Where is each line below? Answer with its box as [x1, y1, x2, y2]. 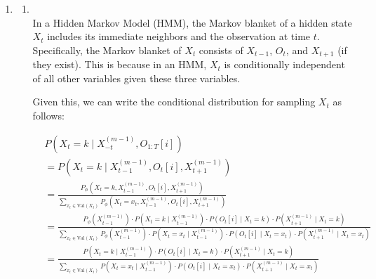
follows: [32, 108, 65, 123]
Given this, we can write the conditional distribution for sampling [32, 94, 316, 109]
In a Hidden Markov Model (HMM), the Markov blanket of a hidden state [32, 15, 352, 30]
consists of [199, 42, 243, 57]
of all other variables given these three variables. [32, 70, 241, 85]
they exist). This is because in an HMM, [32, 57, 207, 72]
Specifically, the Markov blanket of [32, 42, 182, 57]
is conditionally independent [224, 57, 345, 72]
